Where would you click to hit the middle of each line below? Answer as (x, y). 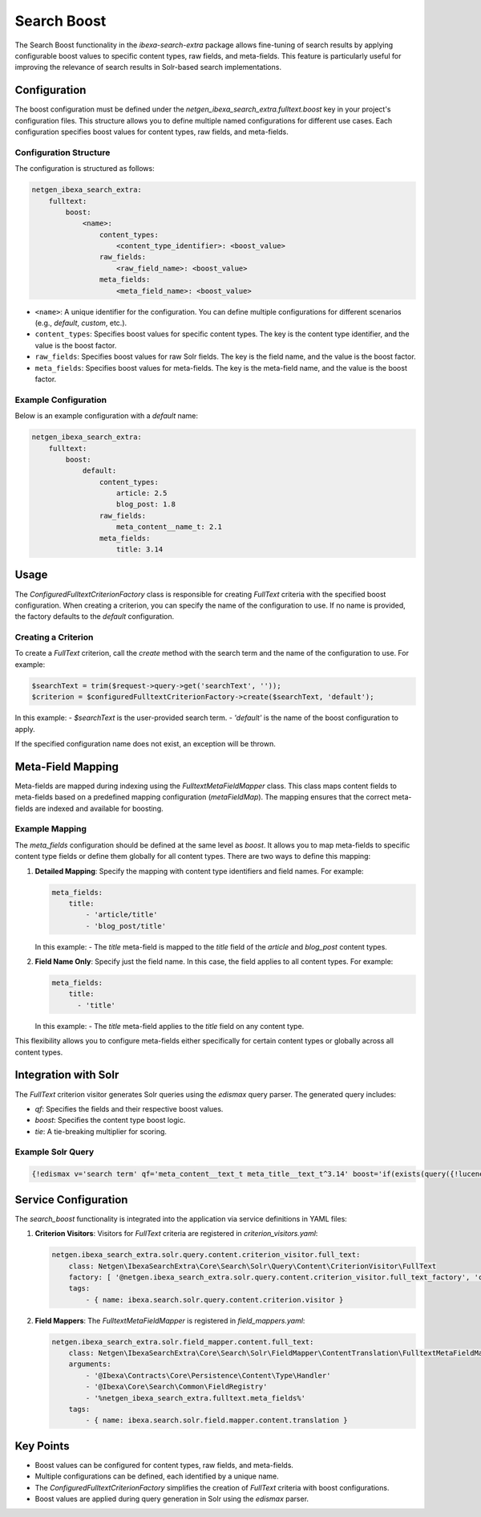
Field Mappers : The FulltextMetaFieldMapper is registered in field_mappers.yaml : (170, 1320)
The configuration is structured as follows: (85, 169)
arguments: (90, 1364)
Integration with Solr (67, 1075)
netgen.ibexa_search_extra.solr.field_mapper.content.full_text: (183, 1342)
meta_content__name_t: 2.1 (169, 527)
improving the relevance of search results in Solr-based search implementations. (148, 67)
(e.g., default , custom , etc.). (81, 323)
